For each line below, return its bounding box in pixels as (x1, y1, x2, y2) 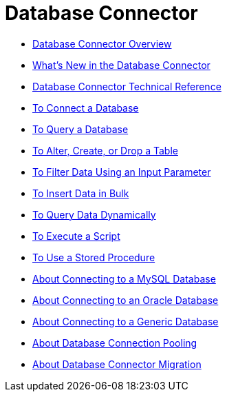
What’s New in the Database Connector (32, 59, 210, 71)
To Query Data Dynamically (32, 208, 156, 221)
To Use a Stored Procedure (32, 251, 155, 263)
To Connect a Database (32, 101, 139, 114)
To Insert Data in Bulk (32, 187, 129, 199)
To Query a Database (32, 123, 129, 135)
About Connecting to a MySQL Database (32, 272, 216, 285)
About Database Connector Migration (32, 358, 202, 370)
